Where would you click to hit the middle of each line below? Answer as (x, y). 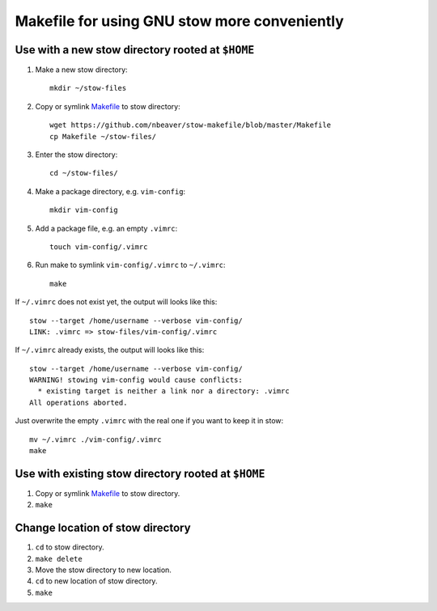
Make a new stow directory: (82, 70)
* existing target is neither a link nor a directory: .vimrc (164, 391)
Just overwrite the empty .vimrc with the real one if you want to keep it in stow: (149, 421)
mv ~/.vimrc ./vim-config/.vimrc (95, 439)
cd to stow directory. (70, 547)
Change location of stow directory (103, 528)
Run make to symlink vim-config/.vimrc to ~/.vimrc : (130, 265)
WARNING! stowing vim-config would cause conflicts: (136, 380)
